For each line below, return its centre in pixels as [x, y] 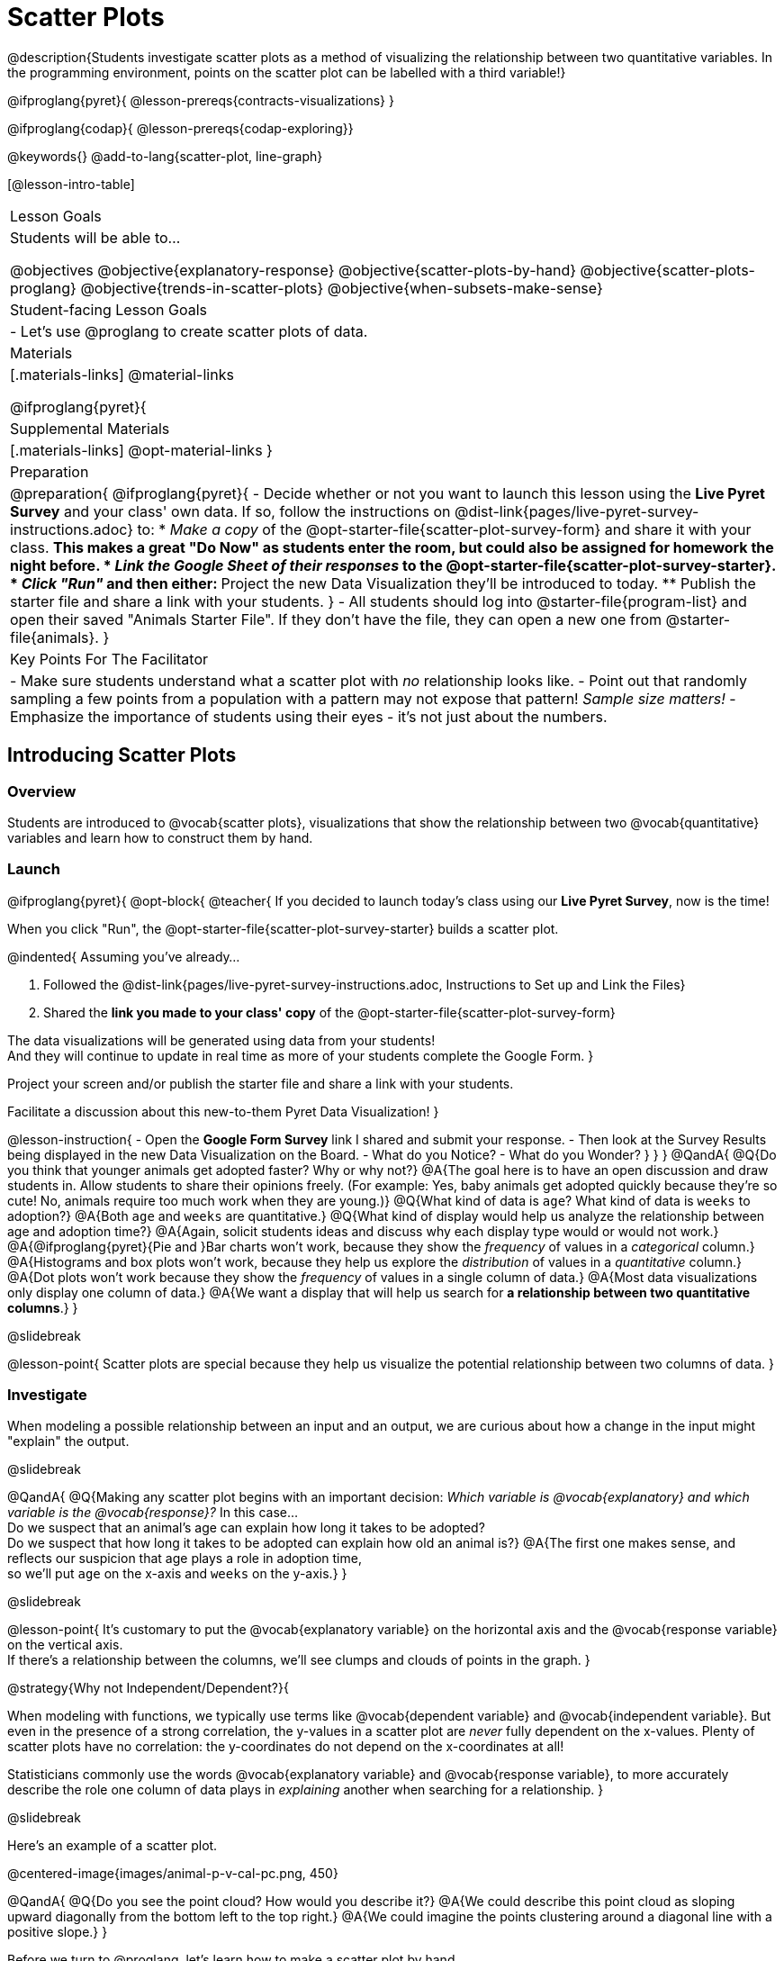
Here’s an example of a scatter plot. [113, 1846]
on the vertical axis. [65, 1645]
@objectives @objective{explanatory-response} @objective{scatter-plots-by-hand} [293, 270]
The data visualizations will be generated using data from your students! [221, 1040]
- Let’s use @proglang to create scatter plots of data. [189, 331]
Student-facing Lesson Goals [109, 309]
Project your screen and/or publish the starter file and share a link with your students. [261, 1083]
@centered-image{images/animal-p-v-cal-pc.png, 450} [173, 1874]
